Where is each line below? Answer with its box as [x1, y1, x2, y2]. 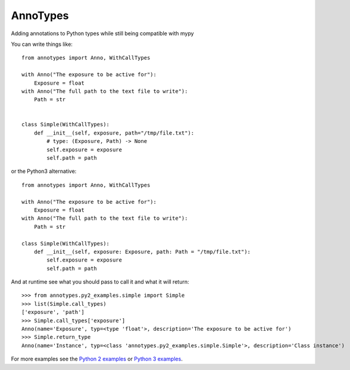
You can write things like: [11, 41, 73, 48]
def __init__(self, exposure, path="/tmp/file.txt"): [33, 129, 195, 136]
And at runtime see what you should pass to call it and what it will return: [11, 278, 189, 285]
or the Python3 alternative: [11, 167, 77, 175]
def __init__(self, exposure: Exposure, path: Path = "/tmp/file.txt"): [33, 248, 251, 255]
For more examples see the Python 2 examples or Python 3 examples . [11, 355, 183, 363]
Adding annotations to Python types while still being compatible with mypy [11, 30, 194, 37]
